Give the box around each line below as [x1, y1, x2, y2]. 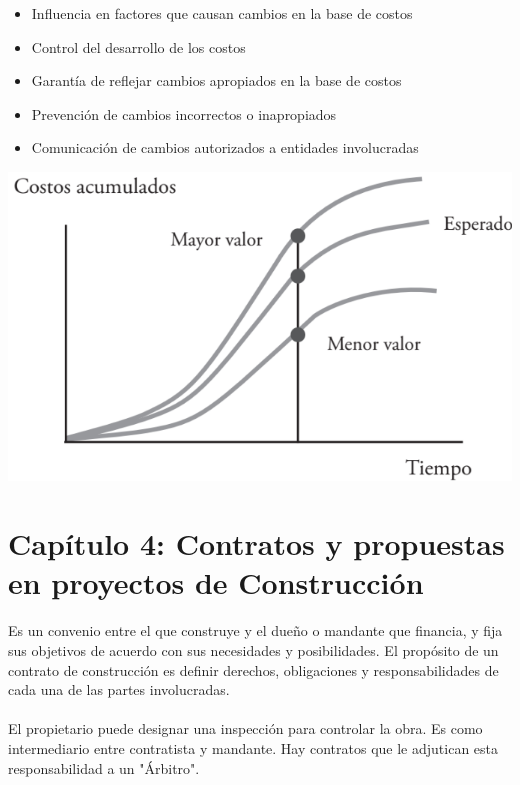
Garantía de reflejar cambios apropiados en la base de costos [31, 70, 402, 91]
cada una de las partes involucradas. [8, 679, 230, 700]
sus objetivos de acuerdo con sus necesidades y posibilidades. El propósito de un [8, 640, 499, 660]
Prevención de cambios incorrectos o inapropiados [31, 103, 337, 124]
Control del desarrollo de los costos [31, 36, 246, 57]
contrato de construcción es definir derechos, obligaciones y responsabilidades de [8, 659, 499, 680]
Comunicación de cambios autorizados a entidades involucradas [31, 137, 419, 158]
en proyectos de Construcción [8, 562, 424, 603]
